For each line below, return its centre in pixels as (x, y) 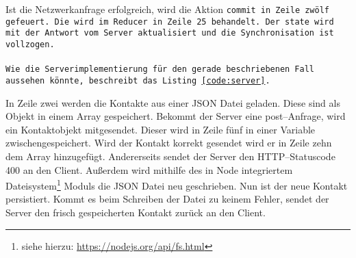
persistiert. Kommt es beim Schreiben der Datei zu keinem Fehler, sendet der (167, 199)
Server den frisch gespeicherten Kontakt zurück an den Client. (136, 212)
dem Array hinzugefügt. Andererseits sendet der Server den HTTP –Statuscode (170, 156)
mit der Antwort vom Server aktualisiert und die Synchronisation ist (170, 33)
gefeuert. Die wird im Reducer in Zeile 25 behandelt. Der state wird (170, 22)
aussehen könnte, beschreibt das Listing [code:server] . (138, 80)
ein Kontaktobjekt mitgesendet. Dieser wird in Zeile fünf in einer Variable (161, 129)
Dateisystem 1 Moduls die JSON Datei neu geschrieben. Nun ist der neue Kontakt (177, 184)
